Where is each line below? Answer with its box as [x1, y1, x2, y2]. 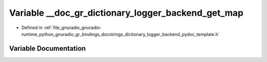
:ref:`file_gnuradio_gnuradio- [44, 25, 102, 31]
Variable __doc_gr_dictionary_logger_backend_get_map [9, 7, 244, 18]
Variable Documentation [9, 44, 86, 53]
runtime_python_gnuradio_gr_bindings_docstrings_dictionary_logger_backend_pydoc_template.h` [21, 31, 220, 37]
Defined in [21, 25, 43, 31]
